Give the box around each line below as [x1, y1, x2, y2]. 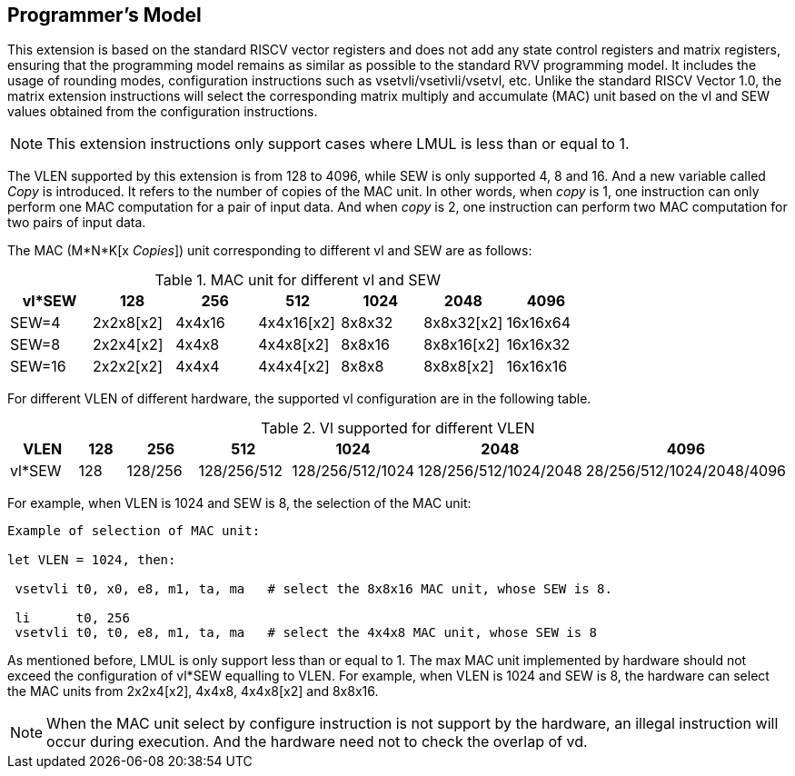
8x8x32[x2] [423, 313, 503, 333]
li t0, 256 [15, 611, 130, 626]
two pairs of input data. [7, 214, 146, 231]
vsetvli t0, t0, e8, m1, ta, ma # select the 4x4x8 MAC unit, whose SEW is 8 [15, 625, 598, 641]
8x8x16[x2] [423, 335, 501, 354]
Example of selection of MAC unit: [7, 523, 261, 539]
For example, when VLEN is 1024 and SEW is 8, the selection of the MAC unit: [7, 495, 472, 512]
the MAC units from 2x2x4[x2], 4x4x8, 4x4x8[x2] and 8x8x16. [7, 683, 379, 700]
